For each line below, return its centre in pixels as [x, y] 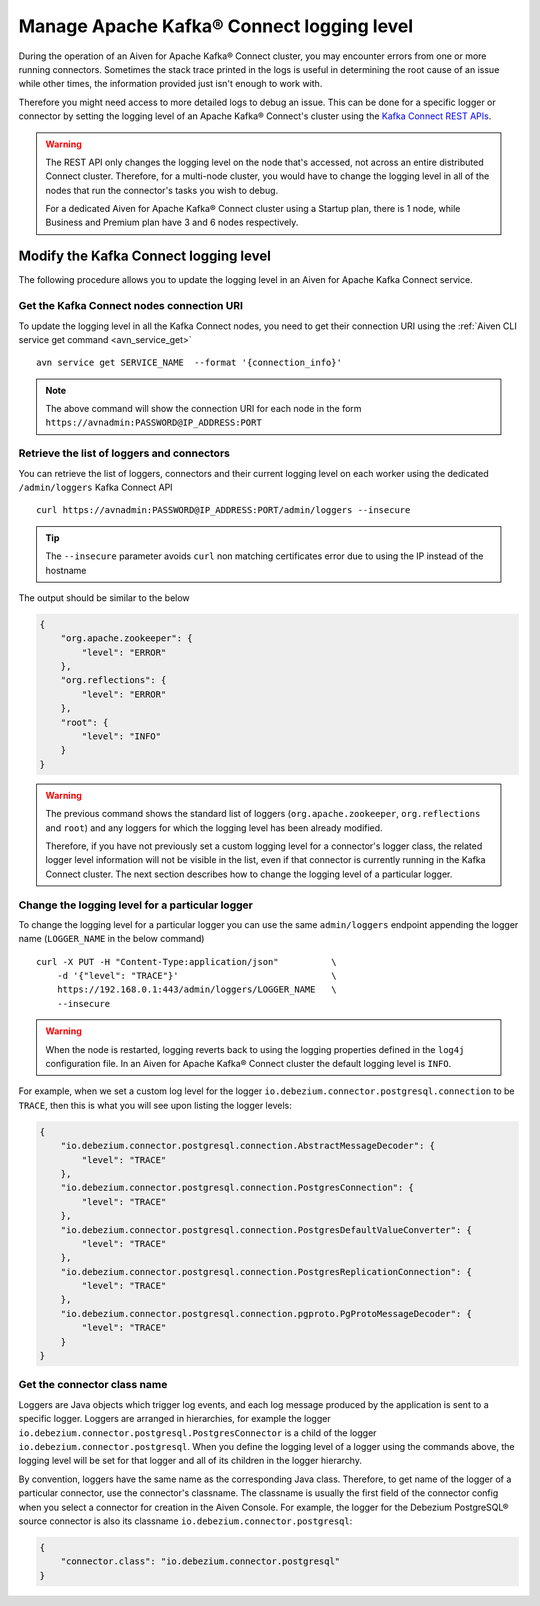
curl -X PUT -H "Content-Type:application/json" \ [186, 961]
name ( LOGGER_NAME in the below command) [111, 939]
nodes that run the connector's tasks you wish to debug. [162, 190]
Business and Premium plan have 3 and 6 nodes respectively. [172, 222]
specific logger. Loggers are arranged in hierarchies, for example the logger [174, 1419]
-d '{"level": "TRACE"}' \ [196, 976]
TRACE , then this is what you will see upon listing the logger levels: [155, 1105]
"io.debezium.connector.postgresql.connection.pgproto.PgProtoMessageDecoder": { [266, 1313]
